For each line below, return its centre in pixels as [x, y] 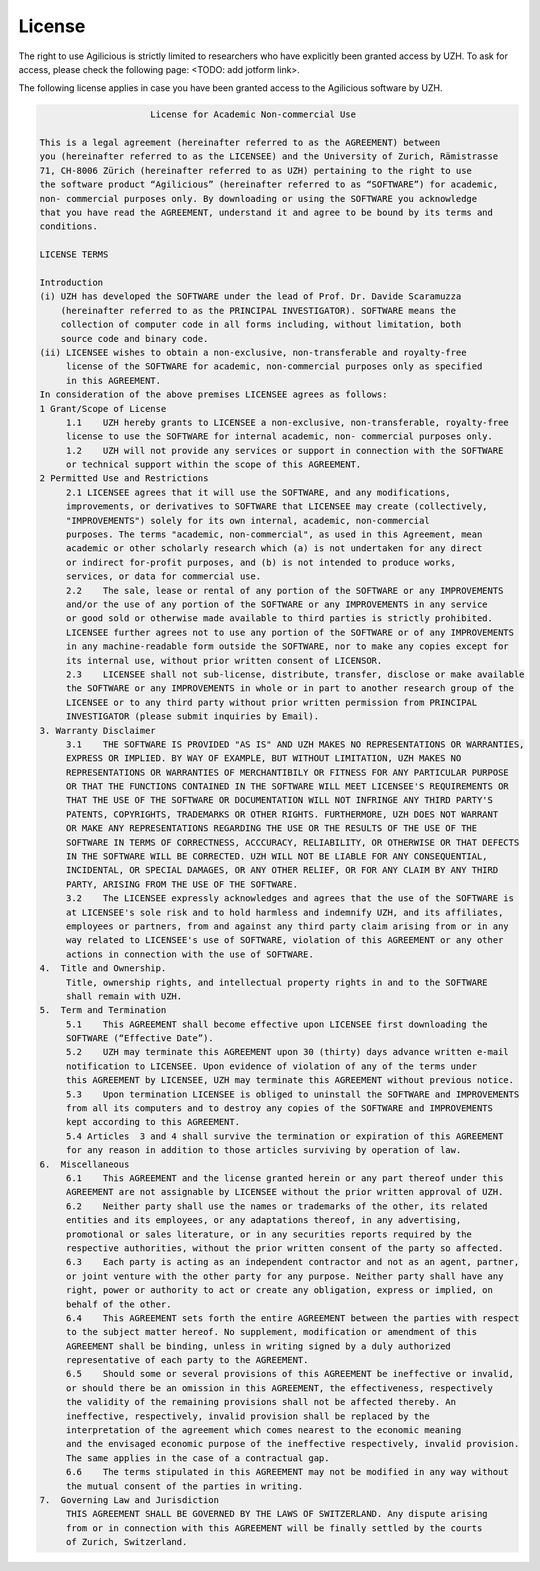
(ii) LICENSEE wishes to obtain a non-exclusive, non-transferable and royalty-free [253, 352]
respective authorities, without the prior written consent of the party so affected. [284, 1248]
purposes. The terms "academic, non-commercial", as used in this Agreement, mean [274, 534]
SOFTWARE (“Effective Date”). [139, 1038]
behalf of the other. [118, 1304]
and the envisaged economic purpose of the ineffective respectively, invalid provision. [292, 1444]
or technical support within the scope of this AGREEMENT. [213, 464]
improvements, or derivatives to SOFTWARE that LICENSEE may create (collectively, [277, 506]
